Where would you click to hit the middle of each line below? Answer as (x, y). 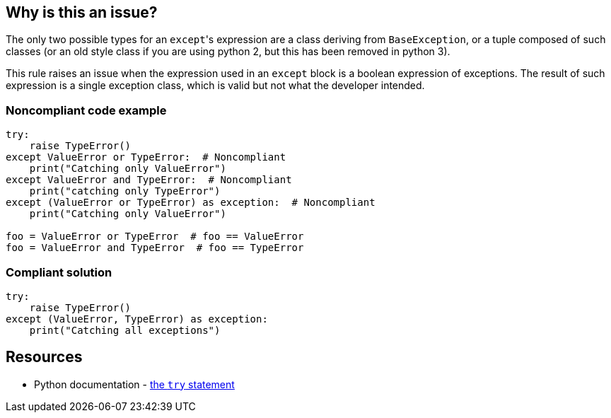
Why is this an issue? (82, 12)
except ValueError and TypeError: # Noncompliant (149, 180)
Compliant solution (59, 272)
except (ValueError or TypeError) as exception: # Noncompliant (191, 203)
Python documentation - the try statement (134, 384)
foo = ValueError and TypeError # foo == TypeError (155, 248)
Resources (44, 357)
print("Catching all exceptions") (125, 330)
